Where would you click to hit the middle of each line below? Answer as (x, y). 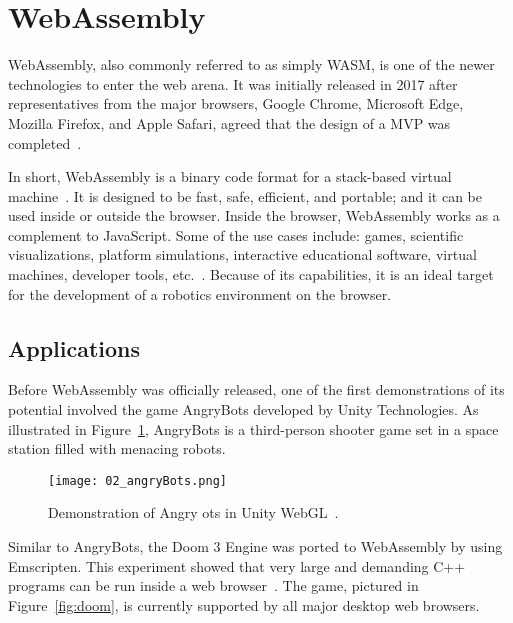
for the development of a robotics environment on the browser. (200, 293)
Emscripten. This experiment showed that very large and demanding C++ (237, 565)
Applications (74, 347)
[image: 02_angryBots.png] (137, 480)
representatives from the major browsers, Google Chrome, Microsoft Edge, (236, 103)
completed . (45, 142)
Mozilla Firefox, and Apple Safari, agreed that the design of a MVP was (229, 122)
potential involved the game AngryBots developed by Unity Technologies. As (243, 409)
